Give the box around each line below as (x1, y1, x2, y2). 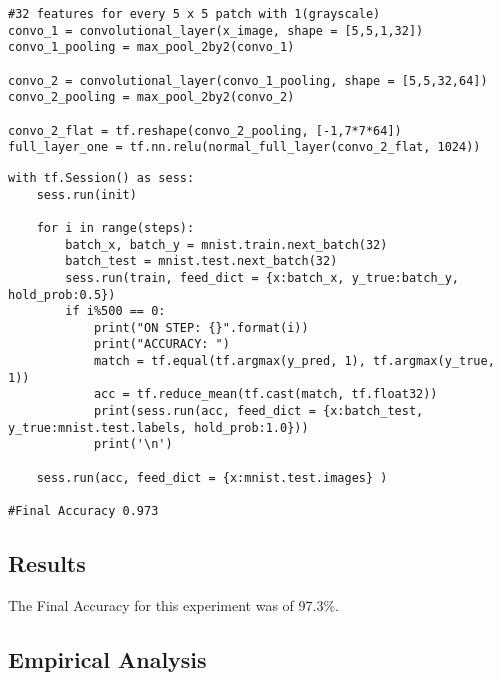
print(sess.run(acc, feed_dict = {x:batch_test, (93, 404, 424, 419)
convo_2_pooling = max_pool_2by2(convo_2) (8, 90, 295, 105)
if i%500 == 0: (65, 304, 166, 319)
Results (8, 548, 86, 579)
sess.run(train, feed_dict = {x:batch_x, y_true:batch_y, (65, 270, 460, 285)
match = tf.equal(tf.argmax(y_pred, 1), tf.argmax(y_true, (93, 354, 495, 369)
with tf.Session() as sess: (8, 170, 195, 185)
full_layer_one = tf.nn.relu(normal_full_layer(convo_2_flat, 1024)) (8, 140, 481, 155)
